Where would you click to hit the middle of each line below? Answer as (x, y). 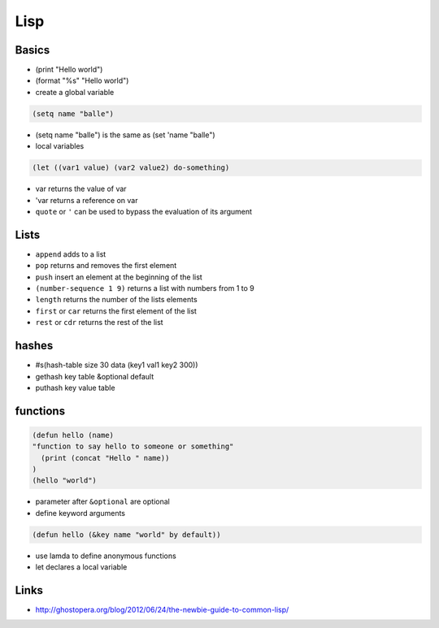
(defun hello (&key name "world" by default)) (126, 535)
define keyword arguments (80, 513)
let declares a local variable (81, 567)
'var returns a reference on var (87, 200)
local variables (60, 146)
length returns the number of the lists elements (117, 300)
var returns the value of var (81, 189)
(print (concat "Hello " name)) (105, 458)
